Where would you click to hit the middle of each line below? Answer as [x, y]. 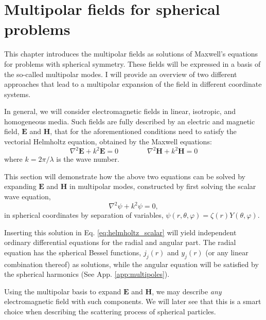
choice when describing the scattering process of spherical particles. [110, 311]
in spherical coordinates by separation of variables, [84, 215]
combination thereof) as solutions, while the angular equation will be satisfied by [131, 264]
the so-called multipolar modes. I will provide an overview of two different [121, 74]
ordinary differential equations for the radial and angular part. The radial [120, 242]
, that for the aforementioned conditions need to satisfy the [143, 131]
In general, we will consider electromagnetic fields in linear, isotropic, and [120, 111]
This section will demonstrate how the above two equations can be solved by [125, 176]
